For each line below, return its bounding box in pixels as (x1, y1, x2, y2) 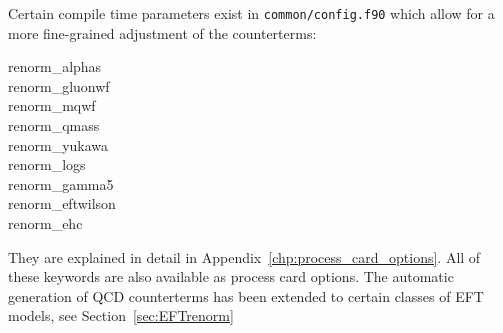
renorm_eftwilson (8, 193, 116, 214)
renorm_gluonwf (8, 75, 110, 96)
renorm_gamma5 (8, 173, 114, 194)
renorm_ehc (8, 213, 83, 233)
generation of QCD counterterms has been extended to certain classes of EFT (8, 285, 484, 306)
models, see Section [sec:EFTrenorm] (8, 305, 234, 326)
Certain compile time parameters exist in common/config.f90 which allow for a (8, 3, 495, 23)
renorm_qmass (8, 115, 100, 136)
